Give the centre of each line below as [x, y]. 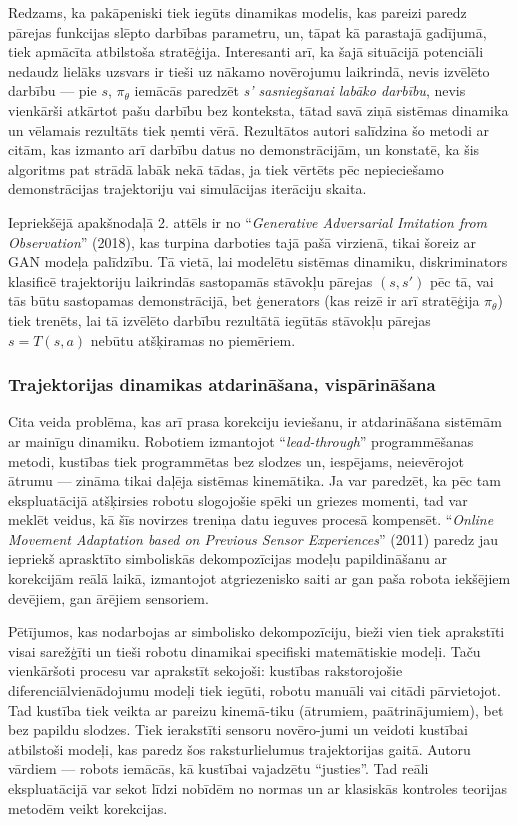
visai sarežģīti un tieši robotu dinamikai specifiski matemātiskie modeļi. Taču [244, 650]
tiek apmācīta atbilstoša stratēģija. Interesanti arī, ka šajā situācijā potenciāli [246, 51]
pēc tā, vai [461, 280]
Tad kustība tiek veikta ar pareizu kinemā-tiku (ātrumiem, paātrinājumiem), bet [256, 709]
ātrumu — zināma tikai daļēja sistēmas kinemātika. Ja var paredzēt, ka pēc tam [254, 480]
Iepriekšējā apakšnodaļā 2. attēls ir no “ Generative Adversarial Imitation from [248, 221]
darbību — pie [52, 90]
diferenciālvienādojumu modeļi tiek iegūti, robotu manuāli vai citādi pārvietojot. [254, 690]
